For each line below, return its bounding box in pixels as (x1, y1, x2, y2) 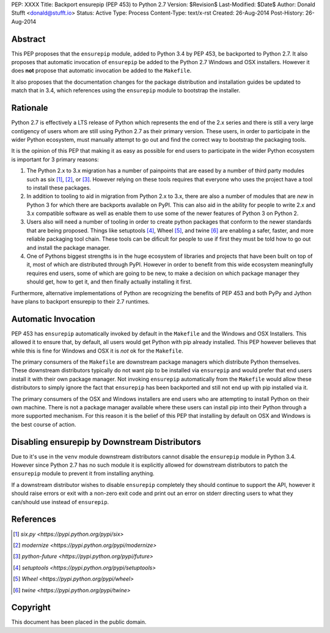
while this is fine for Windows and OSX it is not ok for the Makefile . (11, 347, 183, 354)
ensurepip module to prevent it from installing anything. (11, 470, 155, 477)
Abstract (11, 34, 46, 44)
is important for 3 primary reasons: (11, 156, 99, 163)
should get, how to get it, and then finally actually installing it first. (26, 278, 193, 285)
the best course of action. (11, 420, 76, 428)
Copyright (11, 602, 51, 613)
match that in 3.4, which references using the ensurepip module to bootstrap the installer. (11, 87, 241, 94)
